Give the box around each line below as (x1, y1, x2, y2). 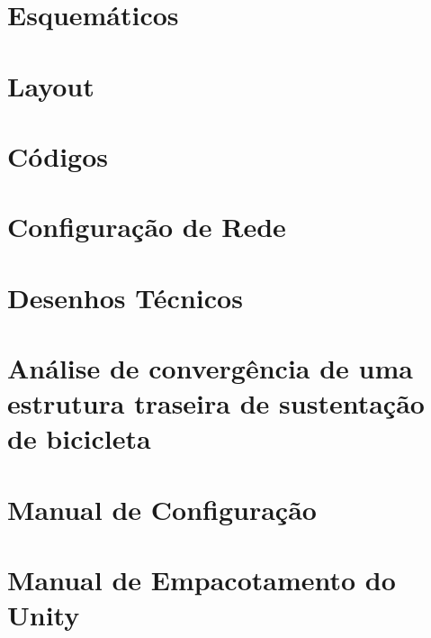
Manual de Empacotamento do (7, 561, 396, 598)
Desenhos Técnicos (7, 278, 243, 315)
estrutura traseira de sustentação (7, 385, 425, 422)
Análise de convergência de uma (7, 350, 413, 387)
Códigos (7, 137, 109, 174)
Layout (7, 67, 94, 104)
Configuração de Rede (7, 208, 286, 245)
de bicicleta (7, 420, 151, 457)
